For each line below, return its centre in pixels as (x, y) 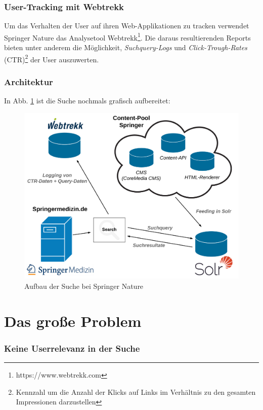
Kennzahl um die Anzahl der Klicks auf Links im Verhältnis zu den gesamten (136, 392)
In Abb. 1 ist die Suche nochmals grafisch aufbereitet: (87, 101)
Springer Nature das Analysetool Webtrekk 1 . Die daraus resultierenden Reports (127, 36)
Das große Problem (73, 321)
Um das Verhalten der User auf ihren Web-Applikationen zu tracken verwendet (127, 26)
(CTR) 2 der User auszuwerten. (52, 58)
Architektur (29, 81)
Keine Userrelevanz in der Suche (72, 348)
